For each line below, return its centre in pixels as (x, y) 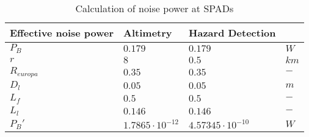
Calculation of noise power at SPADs (154, 8)
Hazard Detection (232, 33)
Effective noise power (62, 33)
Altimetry (148, 33)
